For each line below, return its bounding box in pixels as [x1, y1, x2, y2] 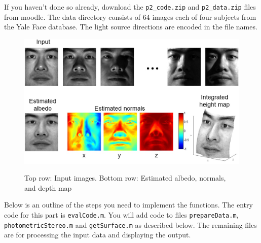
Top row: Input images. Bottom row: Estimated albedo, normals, [24, 172, 226, 183]
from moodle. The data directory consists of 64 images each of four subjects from [4, 11, 256, 22]
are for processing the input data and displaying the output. [4, 229, 191, 240]
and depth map [24, 182, 72, 193]
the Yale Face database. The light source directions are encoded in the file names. [4, 21, 257, 32]
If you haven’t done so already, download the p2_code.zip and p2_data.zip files [4, 2, 256, 12]
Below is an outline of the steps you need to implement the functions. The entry [4, 199, 253, 210]
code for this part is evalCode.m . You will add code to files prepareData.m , [4, 209, 239, 220]
